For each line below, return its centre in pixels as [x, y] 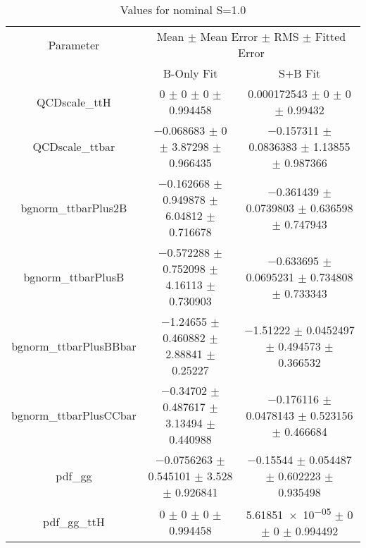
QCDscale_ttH [74, 102]
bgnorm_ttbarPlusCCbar [74, 415]
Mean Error [229, 36]
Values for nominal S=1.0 [183, 10]
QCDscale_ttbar [74, 146]
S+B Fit [299, 73]
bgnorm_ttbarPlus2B [74, 207]
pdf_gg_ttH [74, 522]
